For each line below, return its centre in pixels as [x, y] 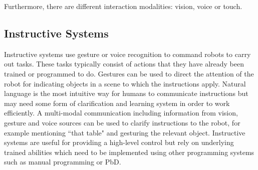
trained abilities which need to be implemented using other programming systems [129, 152]
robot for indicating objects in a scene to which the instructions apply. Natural [125, 83]
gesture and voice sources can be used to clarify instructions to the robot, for [122, 122]
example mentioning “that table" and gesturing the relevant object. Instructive [125, 132]
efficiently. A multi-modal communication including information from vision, [121, 113]
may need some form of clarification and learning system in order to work [117, 103]
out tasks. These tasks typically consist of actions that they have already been [124, 64]
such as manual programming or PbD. [63, 162]
